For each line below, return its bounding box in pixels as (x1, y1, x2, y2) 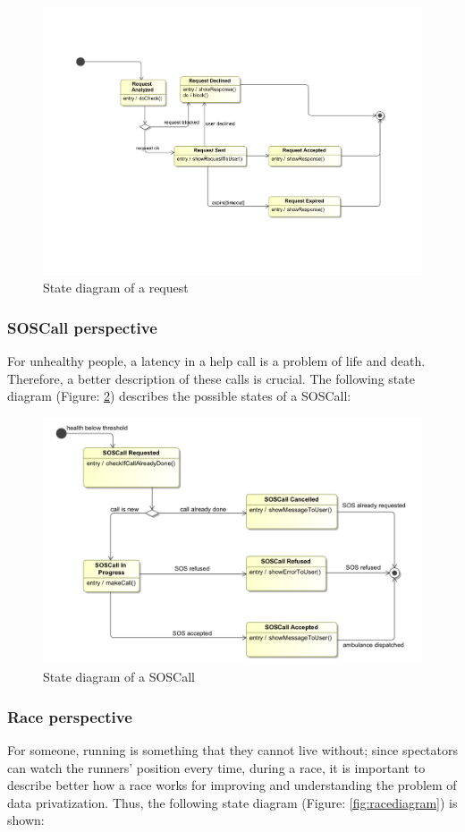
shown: (7, 811, 45, 829)
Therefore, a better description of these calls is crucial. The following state (7, 369, 415, 387)
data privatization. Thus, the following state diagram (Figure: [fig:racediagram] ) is (7, 793, 458, 811)
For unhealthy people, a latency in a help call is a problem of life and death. (7, 352, 426, 370)
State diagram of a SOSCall (43, 667, 196, 686)
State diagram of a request (43, 278, 189, 297)
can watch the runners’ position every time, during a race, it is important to (7, 758, 426, 777)
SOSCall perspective (7, 316, 157, 338)
